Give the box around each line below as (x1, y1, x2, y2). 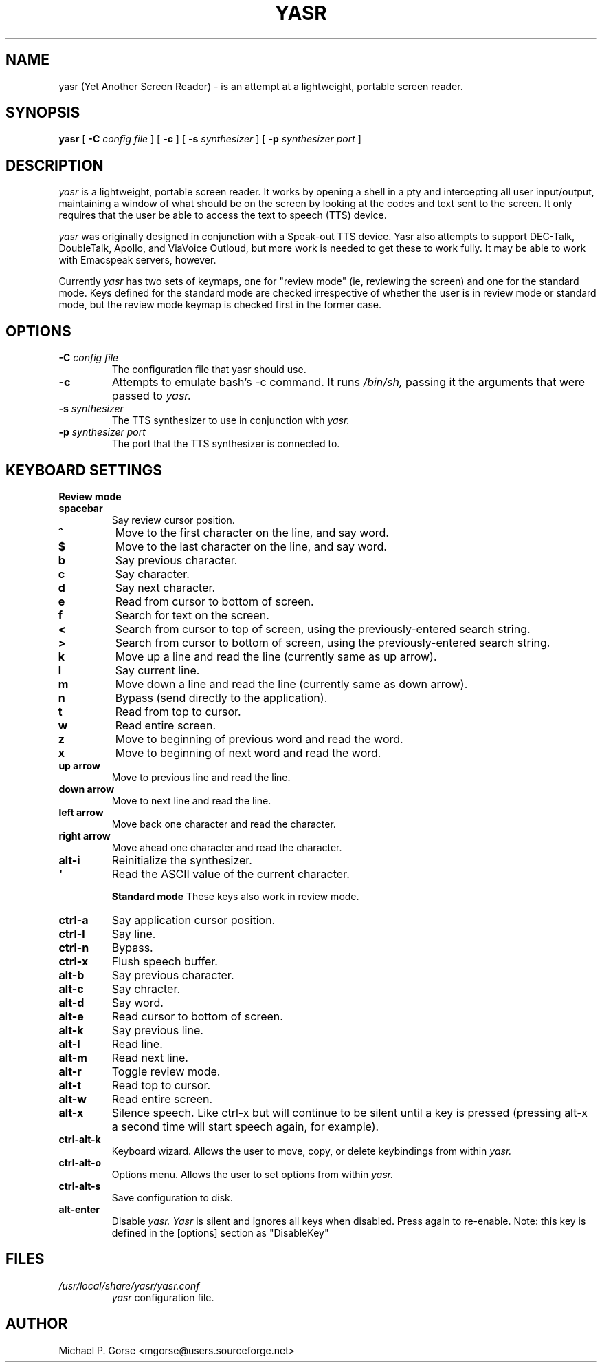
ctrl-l (58, 926, 85, 941)
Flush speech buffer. (111, 954, 218, 968)
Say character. (115, 566, 190, 581)
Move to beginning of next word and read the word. (115, 745, 381, 760)
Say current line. (115, 663, 200, 677)
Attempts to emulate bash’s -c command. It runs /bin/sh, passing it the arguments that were (111, 375, 586, 389)
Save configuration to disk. (111, 1191, 233, 1204)
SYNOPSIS (5, 104, 80, 122)
